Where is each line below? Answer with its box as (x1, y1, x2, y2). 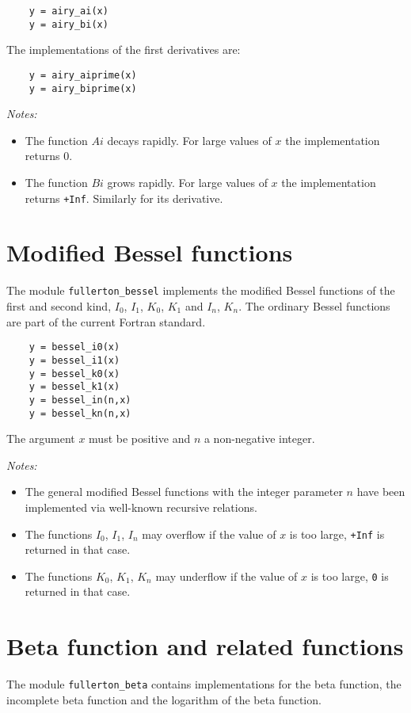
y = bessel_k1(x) (29, 381, 120, 393)
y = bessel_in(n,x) (29, 394, 131, 406)
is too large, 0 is (310, 567, 389, 584)
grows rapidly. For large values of (107, 174, 268, 190)
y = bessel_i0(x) (29, 341, 120, 353)
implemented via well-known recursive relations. (25, 498, 257, 515)
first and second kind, (6, 298, 112, 315)
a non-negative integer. (204, 430, 315, 447)
